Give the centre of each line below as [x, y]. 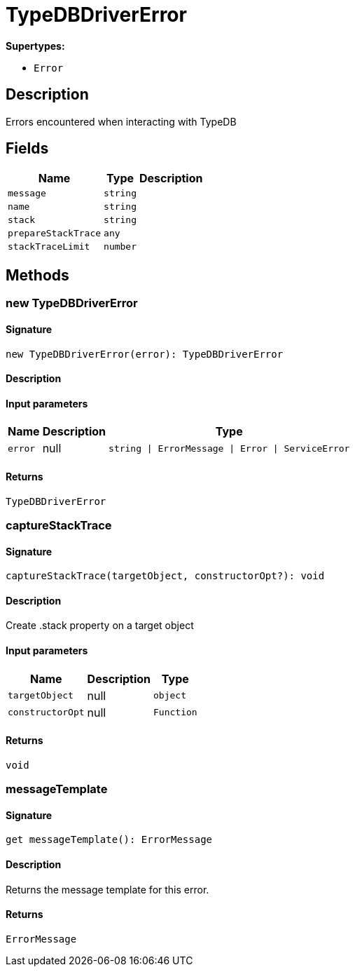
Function [175, 713]
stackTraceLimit [49, 247]
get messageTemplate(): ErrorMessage [109, 840]
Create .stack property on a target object [100, 626]
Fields [27, 149]
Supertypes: [35, 46]
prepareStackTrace [55, 234]
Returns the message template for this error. [107, 889]
